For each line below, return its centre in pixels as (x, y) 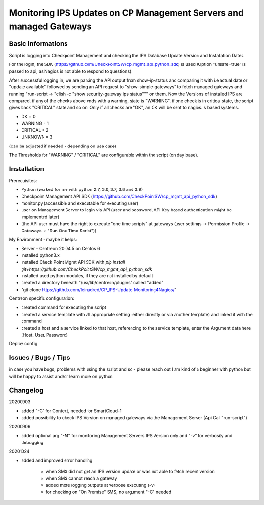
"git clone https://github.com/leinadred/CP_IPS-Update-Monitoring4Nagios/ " (99, 289)
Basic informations (38, 44)
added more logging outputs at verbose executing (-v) (100, 485)
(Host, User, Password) (45, 335)
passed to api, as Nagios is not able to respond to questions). (71, 71)
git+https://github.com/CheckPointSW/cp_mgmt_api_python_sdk (87, 269)
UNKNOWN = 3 (37, 137)
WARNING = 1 (35, 123)
